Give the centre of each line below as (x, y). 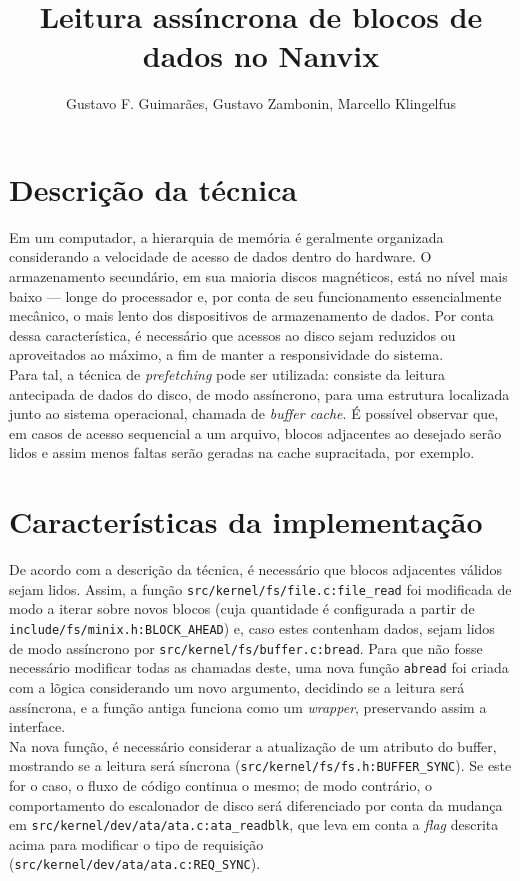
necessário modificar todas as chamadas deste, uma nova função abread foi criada (259, 667)
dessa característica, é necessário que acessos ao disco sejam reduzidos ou (232, 334)
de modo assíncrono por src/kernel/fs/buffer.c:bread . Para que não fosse (246, 647)
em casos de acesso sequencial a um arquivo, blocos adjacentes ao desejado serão (255, 432)
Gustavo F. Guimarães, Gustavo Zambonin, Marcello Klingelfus (261, 103)
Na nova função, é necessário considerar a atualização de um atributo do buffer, (253, 745)
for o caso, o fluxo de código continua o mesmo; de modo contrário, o (220, 784)
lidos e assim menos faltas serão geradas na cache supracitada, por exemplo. (242, 452)
